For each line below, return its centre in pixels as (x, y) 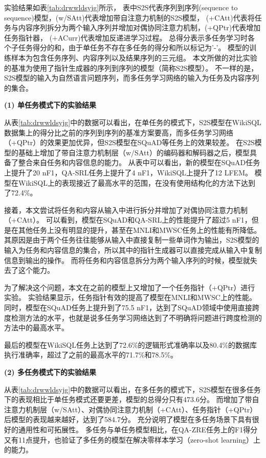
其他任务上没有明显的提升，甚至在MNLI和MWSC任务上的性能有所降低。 (140, 230)
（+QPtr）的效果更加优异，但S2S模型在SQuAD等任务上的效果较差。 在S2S (129, 142)
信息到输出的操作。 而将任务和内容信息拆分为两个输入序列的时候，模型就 (127, 260)
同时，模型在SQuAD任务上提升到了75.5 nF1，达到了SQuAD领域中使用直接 (128, 307)
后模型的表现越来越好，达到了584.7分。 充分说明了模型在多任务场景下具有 (128, 419)
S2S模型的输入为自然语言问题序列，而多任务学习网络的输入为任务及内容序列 (132, 78)
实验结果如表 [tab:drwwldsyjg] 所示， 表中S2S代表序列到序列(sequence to (121, 7)
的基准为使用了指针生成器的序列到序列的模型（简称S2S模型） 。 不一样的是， (131, 67)
